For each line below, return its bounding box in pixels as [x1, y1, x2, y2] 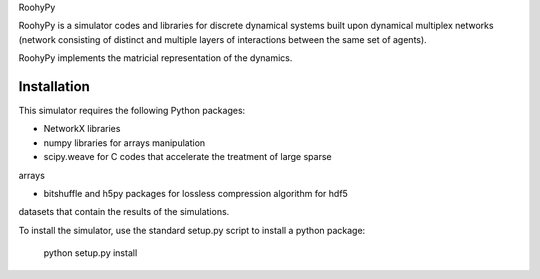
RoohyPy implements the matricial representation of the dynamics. [18, 52, 293, 64]
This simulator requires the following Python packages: [18, 105, 246, 117]
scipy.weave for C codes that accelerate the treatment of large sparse [43, 151, 332, 163]
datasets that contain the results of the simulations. [18, 206, 230, 218]
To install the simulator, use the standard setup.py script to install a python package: [18, 224, 366, 236]
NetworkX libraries [43, 123, 121, 135]
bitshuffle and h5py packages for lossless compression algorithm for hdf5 [43, 188, 349, 200]
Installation [18, 78, 90, 95]
